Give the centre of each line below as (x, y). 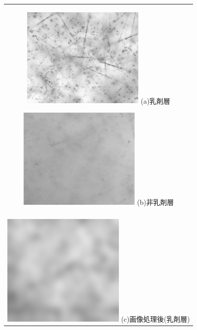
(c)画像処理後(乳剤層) (155, 318)
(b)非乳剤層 (155, 202)
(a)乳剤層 (155, 100)
